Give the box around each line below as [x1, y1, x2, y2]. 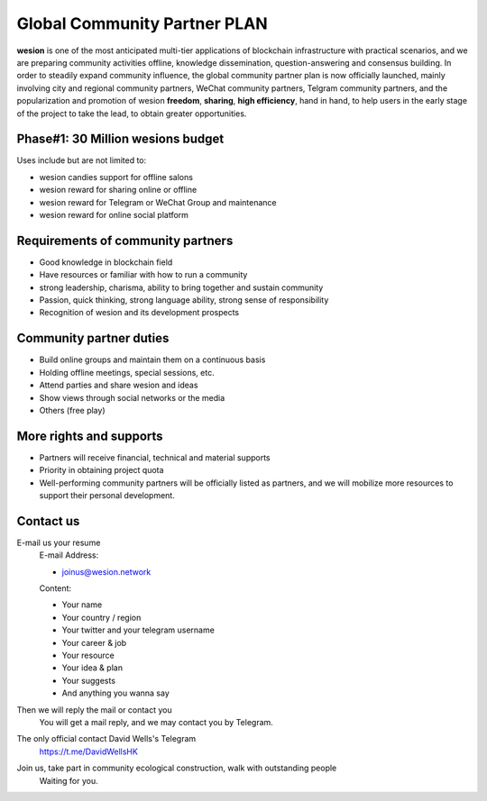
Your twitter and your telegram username [61, 624, 216, 635]
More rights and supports [16, 428, 163, 443]
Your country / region [61, 612, 142, 623]
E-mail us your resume [16, 537, 101, 548]
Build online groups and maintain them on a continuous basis [39, 354, 266, 365]
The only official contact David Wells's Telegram [16, 733, 197, 744]
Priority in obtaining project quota [39, 465, 164, 476]
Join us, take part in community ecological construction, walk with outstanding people [16, 762, 337, 774]
